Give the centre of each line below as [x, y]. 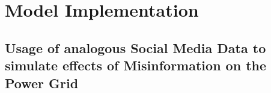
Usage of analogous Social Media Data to [135, 47]
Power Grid [42, 83]
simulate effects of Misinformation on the [136, 65]
